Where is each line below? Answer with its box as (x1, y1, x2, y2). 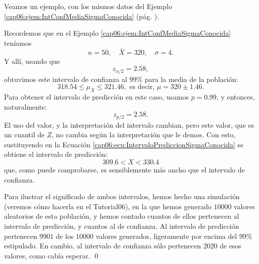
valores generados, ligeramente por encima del (96, 230, 237, 241)
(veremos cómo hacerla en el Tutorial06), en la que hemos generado (4, 201, 212, 211)
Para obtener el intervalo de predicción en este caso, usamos (4, 92, 189, 102)
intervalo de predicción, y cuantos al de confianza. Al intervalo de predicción (4, 221, 239, 231)
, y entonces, (216, 92, 255, 102)
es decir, (129, 83, 155, 91)
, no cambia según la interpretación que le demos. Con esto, (51, 129, 236, 140)
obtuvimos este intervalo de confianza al (4, 73, 127, 84)
